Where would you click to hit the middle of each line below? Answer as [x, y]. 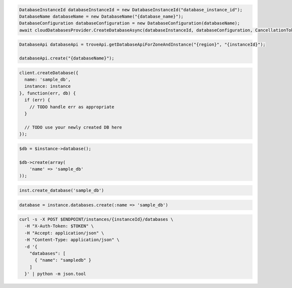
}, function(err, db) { [48, 93]
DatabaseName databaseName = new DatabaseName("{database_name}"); [101, 16]
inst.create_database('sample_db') [62, 190]
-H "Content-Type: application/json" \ [72, 240]
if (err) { [37, 100]
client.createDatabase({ [49, 73]
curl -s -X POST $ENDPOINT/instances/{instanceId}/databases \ [96, 220]
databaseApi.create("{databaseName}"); [67, 58]
